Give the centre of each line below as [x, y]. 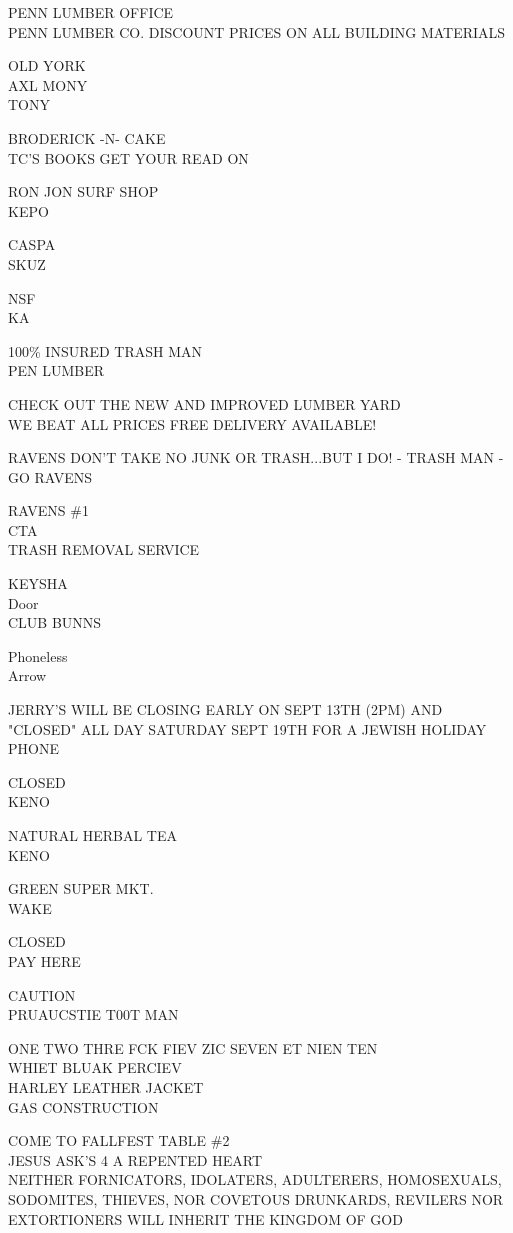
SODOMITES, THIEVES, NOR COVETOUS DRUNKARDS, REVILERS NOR [256, 1198]
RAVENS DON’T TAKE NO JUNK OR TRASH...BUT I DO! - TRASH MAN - [256, 457]
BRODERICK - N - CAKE [87, 137]
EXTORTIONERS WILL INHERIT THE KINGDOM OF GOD [205, 1218]
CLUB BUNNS [55, 622]
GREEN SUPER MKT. [81, 888]
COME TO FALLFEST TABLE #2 [119, 1140]
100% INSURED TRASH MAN [105, 350]
